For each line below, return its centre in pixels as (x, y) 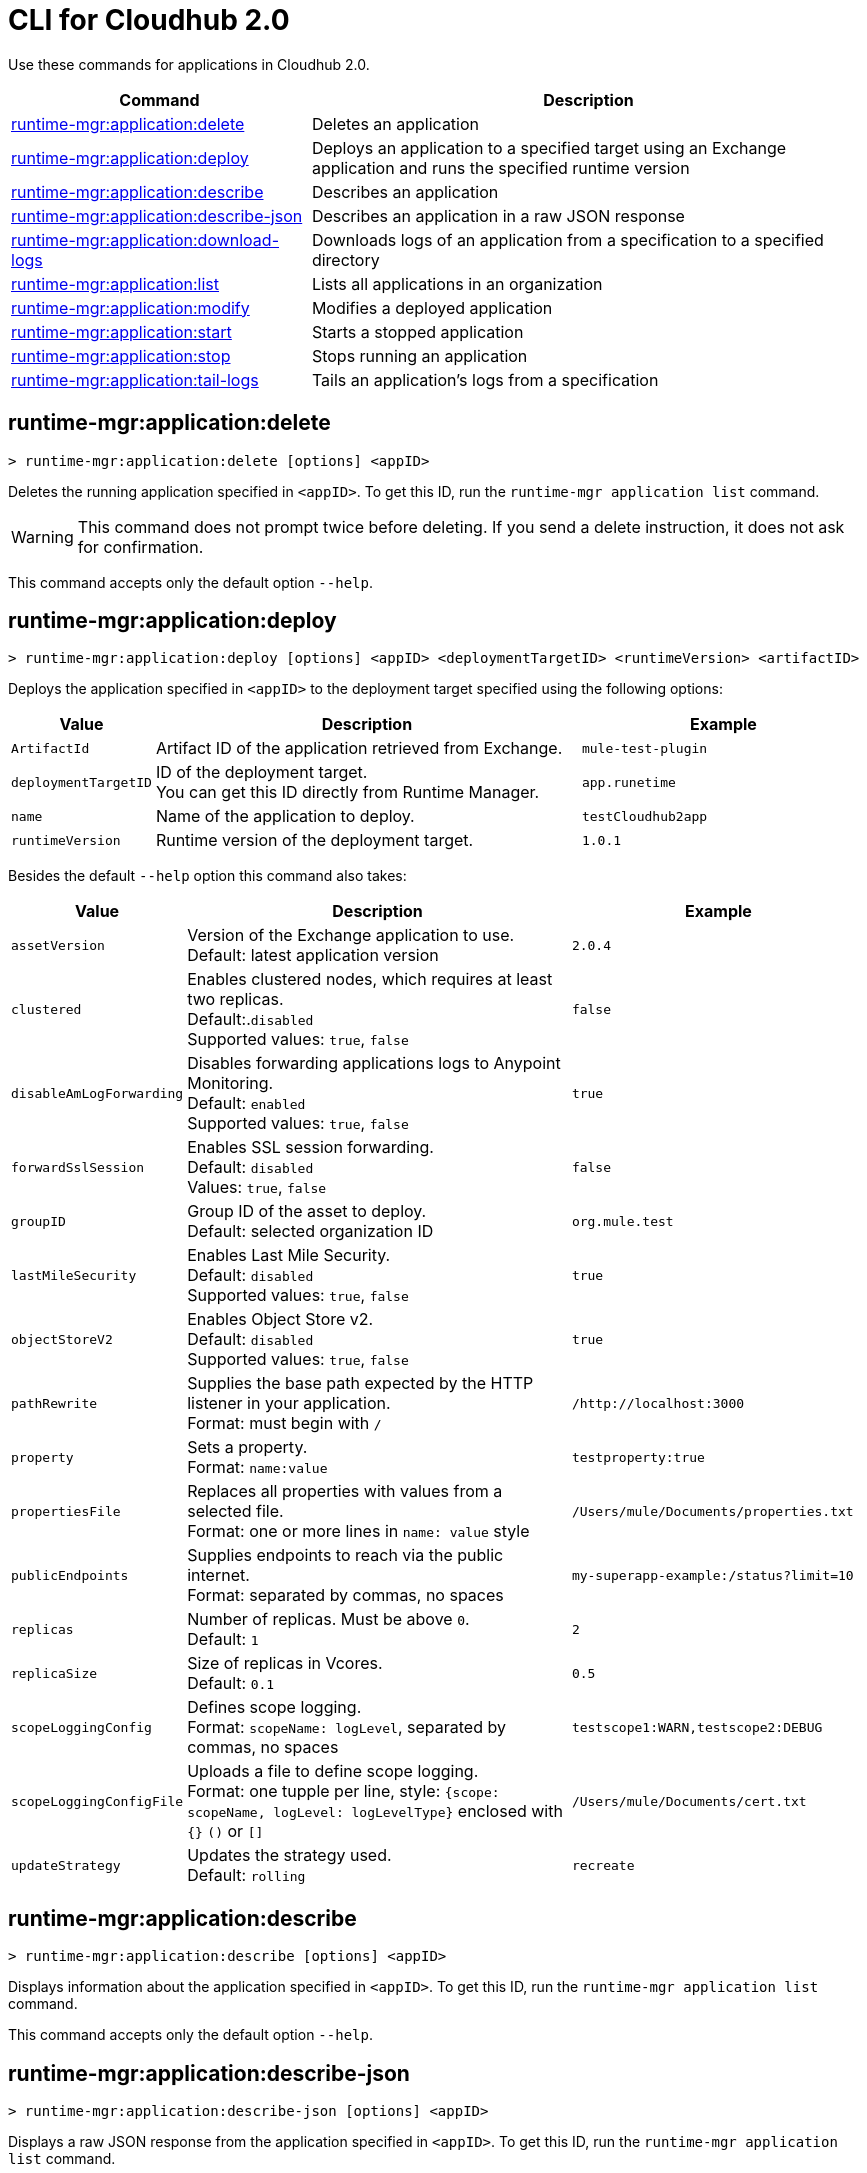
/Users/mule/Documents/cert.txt (689, 1801)
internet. (218, 1575)
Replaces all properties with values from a (345, 1491)
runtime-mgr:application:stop (121, 355)
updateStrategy (66, 1865)
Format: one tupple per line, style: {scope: (343, 1791)
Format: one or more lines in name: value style (358, 1531)
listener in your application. (289, 1403)
